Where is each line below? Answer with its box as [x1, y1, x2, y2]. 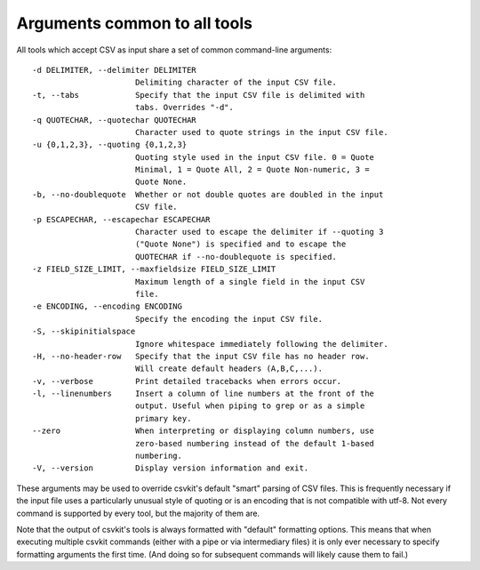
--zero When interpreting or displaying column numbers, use [32, 426, 375, 436]
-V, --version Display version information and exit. [32, 463, 309, 473]
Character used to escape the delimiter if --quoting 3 [134, 227, 384, 237]
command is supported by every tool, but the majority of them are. [16, 508, 260, 518]
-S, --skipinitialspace [32, 326, 136, 337]
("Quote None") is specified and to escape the [134, 239, 347, 249]
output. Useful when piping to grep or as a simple [134, 401, 365, 411]
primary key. [134, 413, 192, 423]
